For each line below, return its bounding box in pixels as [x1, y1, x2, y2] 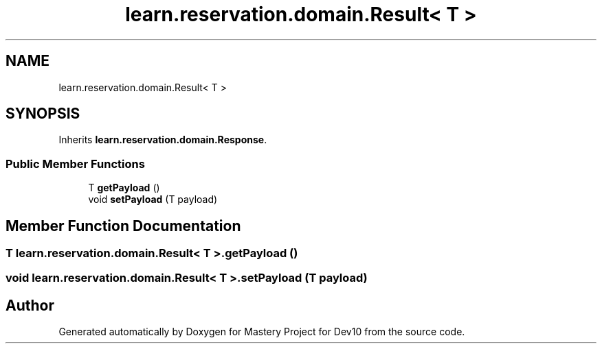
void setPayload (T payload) [88, 193, 218, 206]
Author [5, 296, 54, 314]
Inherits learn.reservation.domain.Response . [58, 134, 267, 146]
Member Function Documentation [5, 217, 241, 234]
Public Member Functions [5, 156, 145, 171]
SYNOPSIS [5, 105, 80, 123]
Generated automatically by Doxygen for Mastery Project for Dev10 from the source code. [58, 326, 465, 338]
